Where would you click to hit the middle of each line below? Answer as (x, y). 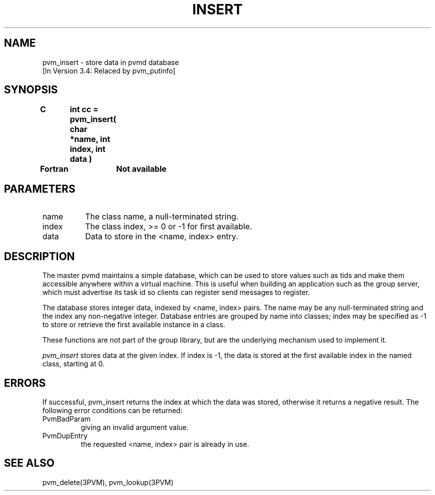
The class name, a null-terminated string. (162, 217)
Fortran (54, 169)
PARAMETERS (40, 189)
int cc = (84, 109)
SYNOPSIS (31, 90)
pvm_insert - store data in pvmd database (111, 62)
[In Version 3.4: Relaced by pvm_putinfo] (109, 71)
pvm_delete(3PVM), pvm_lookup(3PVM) (108, 482)
